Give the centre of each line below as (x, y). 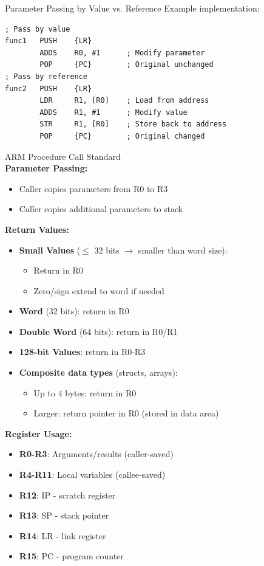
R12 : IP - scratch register (67, 495)
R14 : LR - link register (63, 535)
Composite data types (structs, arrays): (98, 372)
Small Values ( (50, 250)
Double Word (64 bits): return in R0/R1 (98, 331)
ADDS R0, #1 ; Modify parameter (122, 53)
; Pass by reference (46, 76)
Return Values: (37, 229)
